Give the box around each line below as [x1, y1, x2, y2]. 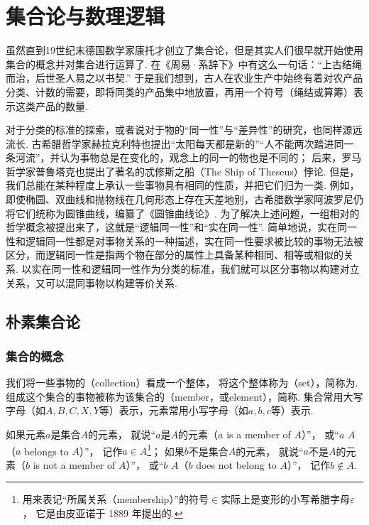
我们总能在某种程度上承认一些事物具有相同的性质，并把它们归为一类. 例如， [6, 178, 360, 193]
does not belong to [196, 457, 277, 472]
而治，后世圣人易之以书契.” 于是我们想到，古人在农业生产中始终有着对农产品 [6, 70, 363, 85]
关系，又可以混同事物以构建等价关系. [6, 275, 177, 290]
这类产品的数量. [15, 98, 88, 113]
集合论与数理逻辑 [6, 1, 165, 31]
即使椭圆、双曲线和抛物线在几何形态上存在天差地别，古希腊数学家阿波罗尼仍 [6, 192, 363, 207]
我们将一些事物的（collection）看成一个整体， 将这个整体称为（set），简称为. [6, 375, 358, 390]
